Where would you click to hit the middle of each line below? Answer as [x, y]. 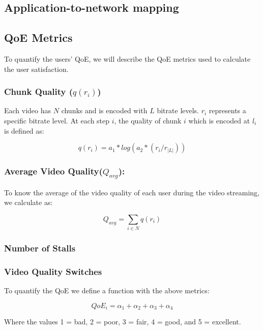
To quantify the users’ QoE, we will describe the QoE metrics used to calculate [127, 58]
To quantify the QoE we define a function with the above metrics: [107, 290]
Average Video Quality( [53, 171]
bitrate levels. [178, 110]
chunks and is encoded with [104, 110]
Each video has [28, 110]
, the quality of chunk [148, 120]
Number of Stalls [40, 248]
